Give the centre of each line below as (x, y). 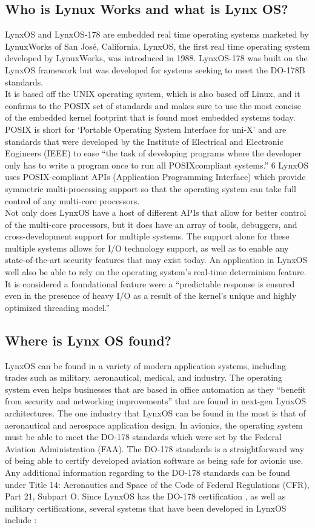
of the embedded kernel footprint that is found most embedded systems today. (150, 117)
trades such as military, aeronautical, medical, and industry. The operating (144, 377)
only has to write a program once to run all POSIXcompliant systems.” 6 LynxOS (157, 165)
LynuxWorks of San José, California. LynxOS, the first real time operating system (157, 46)
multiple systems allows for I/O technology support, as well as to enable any (147, 248)
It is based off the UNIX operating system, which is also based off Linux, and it (153, 94)
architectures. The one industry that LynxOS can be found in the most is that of (155, 413)
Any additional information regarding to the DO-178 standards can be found (148, 472)
